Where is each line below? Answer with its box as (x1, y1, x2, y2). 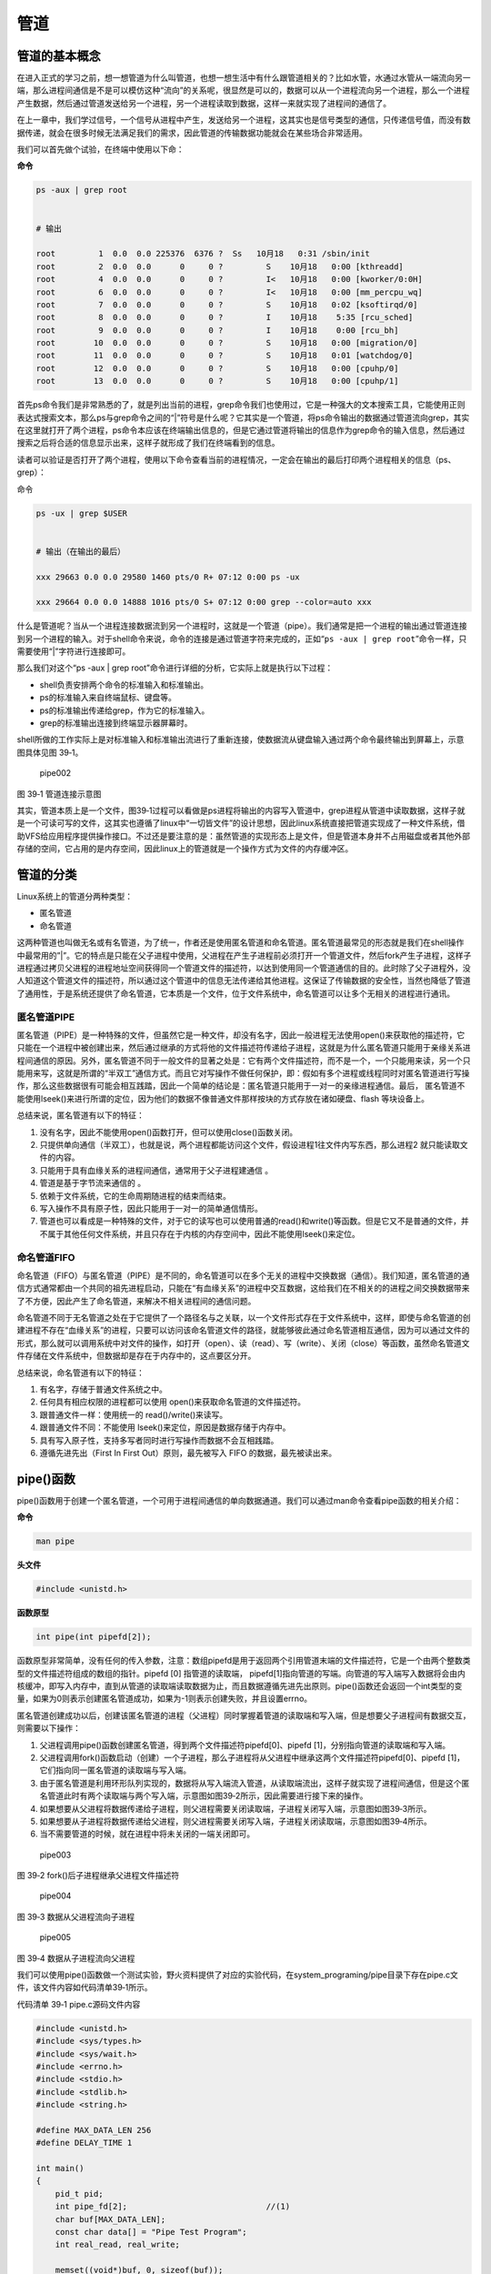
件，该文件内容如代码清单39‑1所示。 (16, 1982, 154, 1993)
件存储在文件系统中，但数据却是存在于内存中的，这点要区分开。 (16, 1351, 256, 1362)
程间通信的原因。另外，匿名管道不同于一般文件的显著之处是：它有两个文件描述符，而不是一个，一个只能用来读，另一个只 (16, 1055, 471, 1066)
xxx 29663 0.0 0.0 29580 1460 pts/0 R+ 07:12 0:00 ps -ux (35, 571, 300, 582)
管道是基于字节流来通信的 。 (39, 1178, 145, 1189)
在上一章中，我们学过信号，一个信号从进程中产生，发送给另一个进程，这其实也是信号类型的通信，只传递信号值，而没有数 (16, 115, 471, 126)
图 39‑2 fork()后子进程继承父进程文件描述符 (16, 1870, 180, 1881)
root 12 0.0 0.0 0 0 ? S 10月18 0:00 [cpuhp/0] (35, 363, 399, 373)
